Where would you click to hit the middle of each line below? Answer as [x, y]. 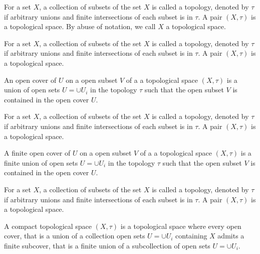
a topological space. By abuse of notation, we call [80, 26]
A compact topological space [48, 226]
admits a [231, 236]
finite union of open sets [41, 162]
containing [191, 236]
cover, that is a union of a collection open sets [75, 236]
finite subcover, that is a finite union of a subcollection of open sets [107, 245]
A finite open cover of [37, 153]
